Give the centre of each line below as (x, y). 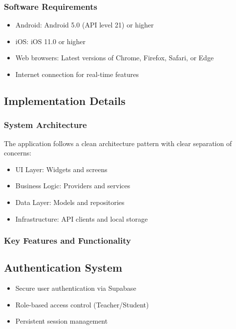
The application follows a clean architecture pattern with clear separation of (118, 143)
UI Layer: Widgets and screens (61, 169)
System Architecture (45, 125)
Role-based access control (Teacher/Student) (82, 304)
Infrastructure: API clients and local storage (82, 218)
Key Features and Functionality (67, 240)
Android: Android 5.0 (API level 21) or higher (85, 25)
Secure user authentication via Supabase (76, 288)
